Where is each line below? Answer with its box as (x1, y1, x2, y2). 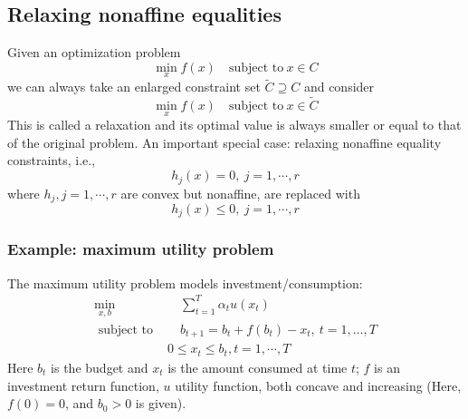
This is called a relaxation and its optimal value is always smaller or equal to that (7, 115, 462, 134)
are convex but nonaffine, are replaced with (120, 183, 360, 202)
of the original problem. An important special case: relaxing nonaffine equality (7, 132, 442, 151)
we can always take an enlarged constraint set (7, 77, 261, 96)
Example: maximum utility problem (7, 238, 274, 260)
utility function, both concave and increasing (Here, (175, 375, 462, 395)
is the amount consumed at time (167, 357, 348, 376)
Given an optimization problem (7, 43, 181, 62)
